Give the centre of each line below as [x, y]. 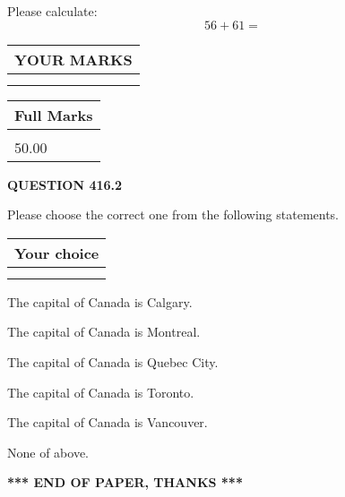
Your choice [57, 253]
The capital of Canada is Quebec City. [113, 361]
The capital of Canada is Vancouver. [108, 422]
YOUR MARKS [73, 59]
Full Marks [54, 115]
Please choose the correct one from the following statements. [173, 214]
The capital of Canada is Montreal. [104, 332]
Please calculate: [52, 11]
